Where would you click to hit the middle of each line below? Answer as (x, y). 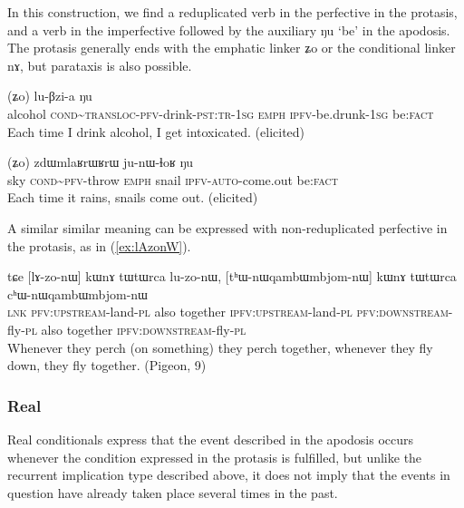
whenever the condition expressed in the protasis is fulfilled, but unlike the (215, 457)
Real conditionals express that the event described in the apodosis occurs (211, 439)
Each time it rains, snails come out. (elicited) (133, 197)
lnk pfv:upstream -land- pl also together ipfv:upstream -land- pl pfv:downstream (228, 312)
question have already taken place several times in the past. (173, 492)
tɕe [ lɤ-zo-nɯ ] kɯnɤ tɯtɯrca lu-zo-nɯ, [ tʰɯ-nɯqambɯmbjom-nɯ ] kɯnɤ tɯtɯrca (232, 276)
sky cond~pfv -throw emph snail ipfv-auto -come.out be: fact (173, 179)
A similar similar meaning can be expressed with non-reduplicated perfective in (227, 227)
